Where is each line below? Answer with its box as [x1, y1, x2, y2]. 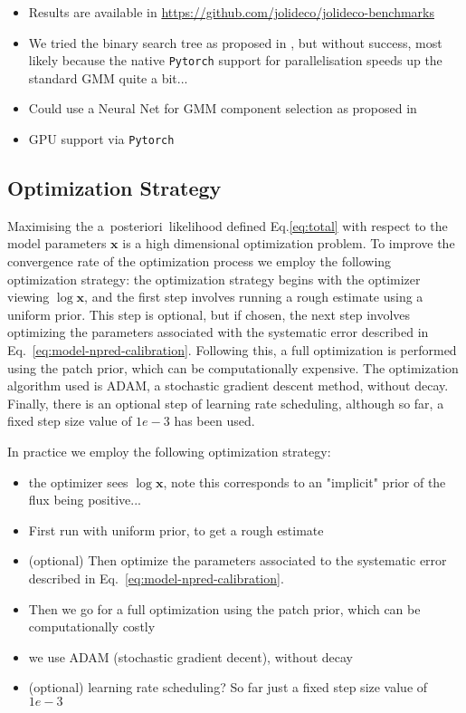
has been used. [174, 411, 255, 430]
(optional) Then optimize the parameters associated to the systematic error [28, 551, 447, 570]
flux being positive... [28, 490, 141, 509]
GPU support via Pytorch [28, 130, 175, 149]
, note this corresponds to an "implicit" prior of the [163, 472, 446, 491]
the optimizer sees [28, 472, 128, 491]
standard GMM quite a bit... [28, 68, 188, 87]
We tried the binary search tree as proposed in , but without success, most [28, 33, 442, 52]
